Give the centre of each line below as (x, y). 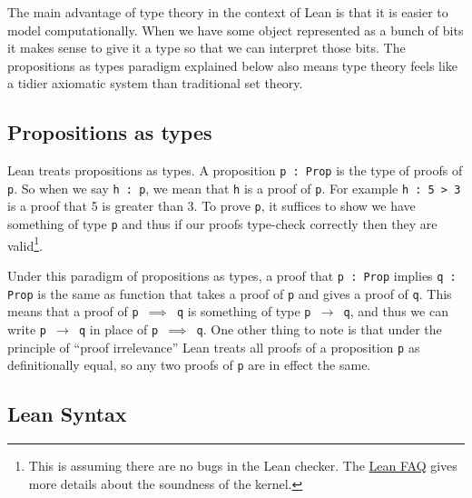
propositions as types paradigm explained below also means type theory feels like (233, 65)
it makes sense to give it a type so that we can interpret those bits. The (206, 48)
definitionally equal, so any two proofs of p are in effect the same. (189, 365)
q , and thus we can (396, 311)
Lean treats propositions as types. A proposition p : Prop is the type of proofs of (235, 170)
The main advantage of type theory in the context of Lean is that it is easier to (228, 12)
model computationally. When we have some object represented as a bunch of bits (236, 30)
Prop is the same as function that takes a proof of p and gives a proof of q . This (230, 293)
